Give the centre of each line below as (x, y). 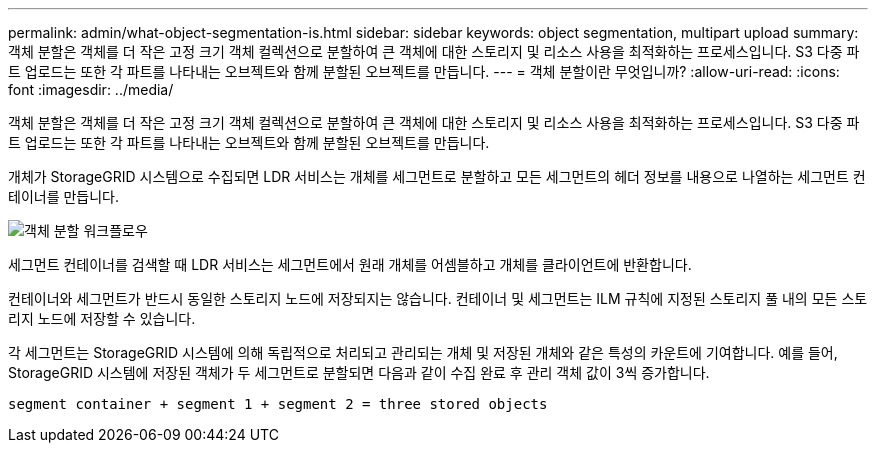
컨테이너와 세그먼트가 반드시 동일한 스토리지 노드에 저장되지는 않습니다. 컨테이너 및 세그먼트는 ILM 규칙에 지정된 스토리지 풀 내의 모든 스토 (438, 298)
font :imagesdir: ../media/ (91, 89)
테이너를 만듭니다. (64, 196)
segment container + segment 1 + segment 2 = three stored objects (278, 404)
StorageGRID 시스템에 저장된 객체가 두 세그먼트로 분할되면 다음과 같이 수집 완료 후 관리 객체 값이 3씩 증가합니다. (359, 372)
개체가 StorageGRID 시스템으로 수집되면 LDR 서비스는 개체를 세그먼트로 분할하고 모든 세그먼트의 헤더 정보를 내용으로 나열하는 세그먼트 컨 (437, 176)
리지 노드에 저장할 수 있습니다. (102, 318)
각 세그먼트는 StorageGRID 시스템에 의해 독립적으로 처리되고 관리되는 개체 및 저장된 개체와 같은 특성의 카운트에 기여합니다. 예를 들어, (423, 352)
